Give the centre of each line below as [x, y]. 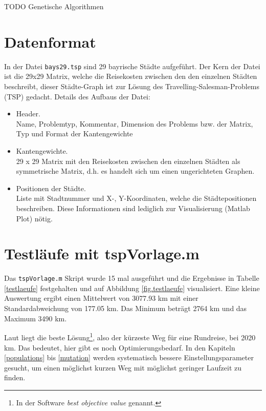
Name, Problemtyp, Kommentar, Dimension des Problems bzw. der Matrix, [135, 123]
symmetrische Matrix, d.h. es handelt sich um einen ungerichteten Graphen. [135, 171]
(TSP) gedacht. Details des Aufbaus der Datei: [77, 96]
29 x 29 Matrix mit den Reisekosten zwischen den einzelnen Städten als [128, 161]
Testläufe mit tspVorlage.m [102, 253]
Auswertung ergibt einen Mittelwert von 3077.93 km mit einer [101, 298]
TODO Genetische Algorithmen [54, 6]
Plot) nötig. [34, 218]
